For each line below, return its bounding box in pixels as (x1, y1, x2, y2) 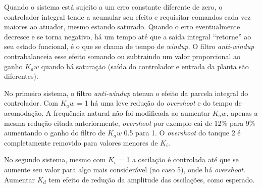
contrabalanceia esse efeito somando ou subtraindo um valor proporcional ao (4, 51, 240, 61)
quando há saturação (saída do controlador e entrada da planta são (41, 61, 249, 71)
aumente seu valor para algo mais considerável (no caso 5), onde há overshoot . (4, 164, 245, 174)
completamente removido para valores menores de (4, 137, 158, 148)
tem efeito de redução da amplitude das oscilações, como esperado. (48, 174, 255, 184)
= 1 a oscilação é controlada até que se (118, 154, 239, 165)
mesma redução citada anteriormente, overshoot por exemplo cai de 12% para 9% (4, 117, 255, 128)
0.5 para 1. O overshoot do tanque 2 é (124, 127, 241, 138)
